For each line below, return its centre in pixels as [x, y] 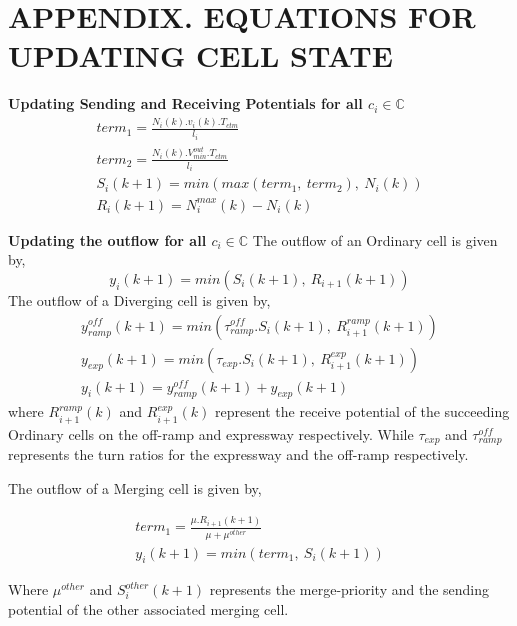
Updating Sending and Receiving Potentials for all [185, 103]
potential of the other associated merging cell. [148, 609]
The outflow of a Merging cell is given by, [135, 487]
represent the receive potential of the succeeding [362, 411]
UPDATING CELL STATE [200, 55]
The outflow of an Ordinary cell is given [375, 239]
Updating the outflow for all [107, 239]
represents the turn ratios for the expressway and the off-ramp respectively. [238, 454]
